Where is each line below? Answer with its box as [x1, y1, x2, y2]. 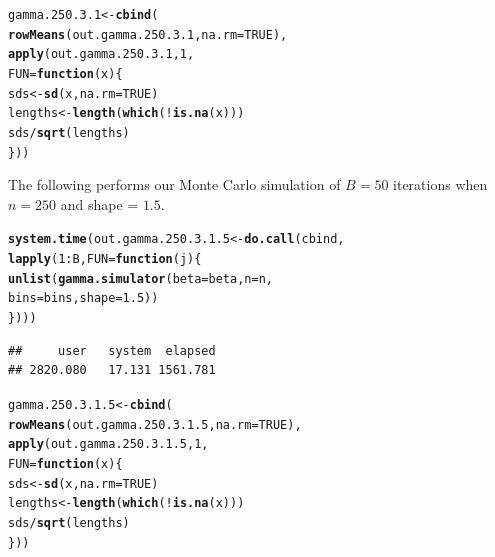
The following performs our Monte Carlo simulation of [8, 174, 341, 195]
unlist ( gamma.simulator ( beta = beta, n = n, [8, 271, 273, 286]
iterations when [393, 174, 488, 195]
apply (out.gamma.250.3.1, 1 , [8, 47, 195, 62]
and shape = [60, 193, 139, 214]
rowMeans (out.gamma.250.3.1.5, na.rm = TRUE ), [8, 417, 302, 432]
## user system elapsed [8, 343, 216, 358]
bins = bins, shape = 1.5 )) [8, 291, 159, 306]
